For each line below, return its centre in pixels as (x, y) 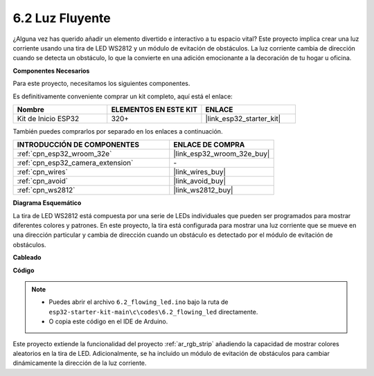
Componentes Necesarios (51, 71)
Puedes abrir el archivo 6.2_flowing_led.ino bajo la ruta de (139, 302)
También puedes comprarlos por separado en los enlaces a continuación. (118, 131)
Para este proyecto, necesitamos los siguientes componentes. (101, 84)
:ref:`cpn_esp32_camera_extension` (75, 163)
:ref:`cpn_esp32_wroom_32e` (64, 154)
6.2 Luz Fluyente (62, 18)
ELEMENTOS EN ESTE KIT (154, 109)
